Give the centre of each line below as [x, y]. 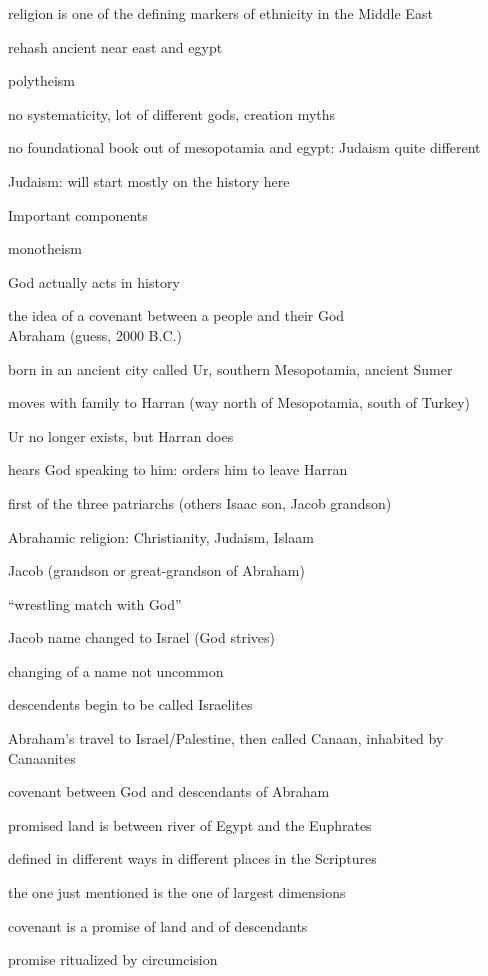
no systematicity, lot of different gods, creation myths [172, 113]
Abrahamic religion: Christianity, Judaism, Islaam [161, 536]
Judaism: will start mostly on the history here [149, 180]
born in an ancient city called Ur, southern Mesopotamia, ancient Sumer [230, 368]
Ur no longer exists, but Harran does [121, 435]
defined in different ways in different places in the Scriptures [192, 858]
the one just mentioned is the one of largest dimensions [177, 892]
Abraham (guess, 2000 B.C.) [95, 334]
